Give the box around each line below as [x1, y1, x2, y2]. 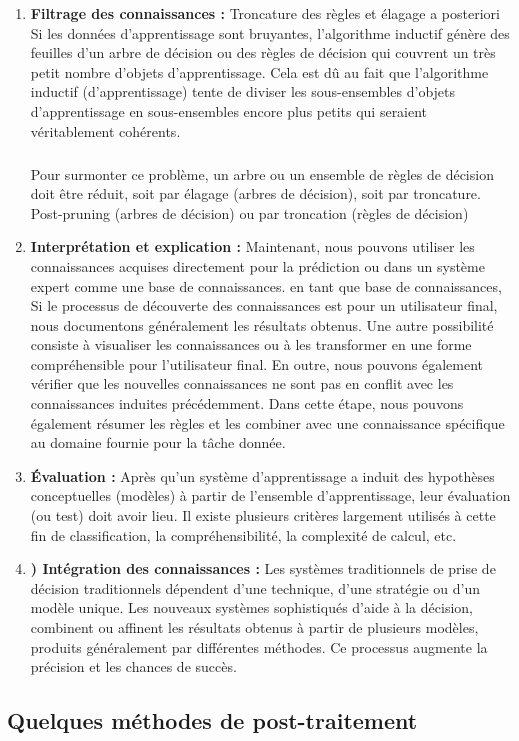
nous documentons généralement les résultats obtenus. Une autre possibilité [30, 314, 494, 335]
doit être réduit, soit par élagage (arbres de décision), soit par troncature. [30, 183, 481, 204]
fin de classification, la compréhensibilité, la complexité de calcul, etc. [30, 524, 457, 545]
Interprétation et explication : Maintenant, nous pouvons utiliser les [30, 236, 475, 257]
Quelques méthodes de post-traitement [7, 705, 418, 736]
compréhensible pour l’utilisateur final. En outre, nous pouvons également [30, 353, 484, 374]
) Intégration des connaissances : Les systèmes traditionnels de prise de [30, 558, 496, 579]
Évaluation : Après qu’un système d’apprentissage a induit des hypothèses [30, 465, 495, 486]
